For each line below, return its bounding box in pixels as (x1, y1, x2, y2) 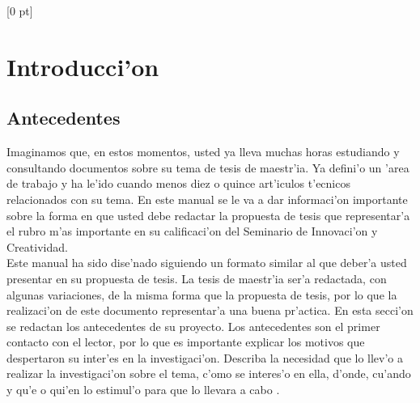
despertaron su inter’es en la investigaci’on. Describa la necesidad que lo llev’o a (6, 349, 404, 366)
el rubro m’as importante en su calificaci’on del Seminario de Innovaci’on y (6, 223, 378, 240)
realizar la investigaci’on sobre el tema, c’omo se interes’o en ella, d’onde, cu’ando (6, 365, 411, 382)
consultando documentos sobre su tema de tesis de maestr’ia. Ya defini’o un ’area (6, 159, 409, 176)
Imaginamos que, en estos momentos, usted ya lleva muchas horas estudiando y (6, 143, 400, 160)
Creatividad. (6, 238, 68, 255)
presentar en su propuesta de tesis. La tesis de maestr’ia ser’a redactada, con (6, 269, 387, 286)
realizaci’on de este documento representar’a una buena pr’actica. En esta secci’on (6, 302, 414, 319)
